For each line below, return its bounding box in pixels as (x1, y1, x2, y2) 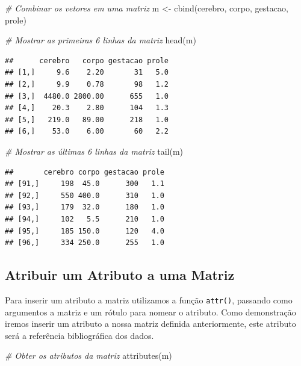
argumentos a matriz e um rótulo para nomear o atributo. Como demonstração (5, 305, 296, 318)
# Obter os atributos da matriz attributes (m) (5, 349, 172, 362)
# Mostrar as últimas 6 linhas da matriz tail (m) (5, 144, 184, 157)
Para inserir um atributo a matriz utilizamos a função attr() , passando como (5, 293, 293, 306)
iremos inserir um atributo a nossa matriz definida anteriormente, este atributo (5, 317, 296, 330)
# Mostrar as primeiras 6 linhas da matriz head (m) (5, 34, 196, 46)
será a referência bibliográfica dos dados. (5, 329, 154, 341)
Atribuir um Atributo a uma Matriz (5, 265, 235, 284)
